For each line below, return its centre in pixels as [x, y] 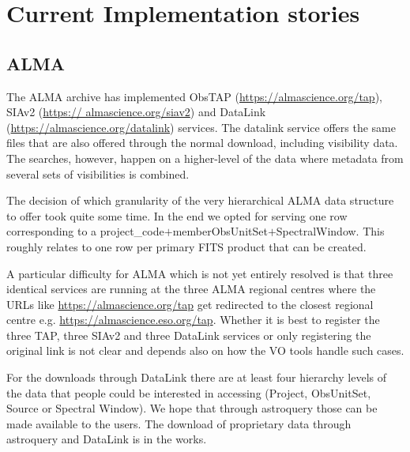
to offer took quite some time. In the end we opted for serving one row [177, 215]
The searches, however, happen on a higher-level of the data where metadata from [205, 158]
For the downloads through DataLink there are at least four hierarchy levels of [196, 377]
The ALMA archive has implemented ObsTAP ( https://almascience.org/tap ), [194, 96]
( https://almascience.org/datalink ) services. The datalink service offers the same [201, 127]
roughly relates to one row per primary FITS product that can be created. [186, 246]
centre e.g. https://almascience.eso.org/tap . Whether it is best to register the [193, 320]
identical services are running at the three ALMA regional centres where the [191, 289]
